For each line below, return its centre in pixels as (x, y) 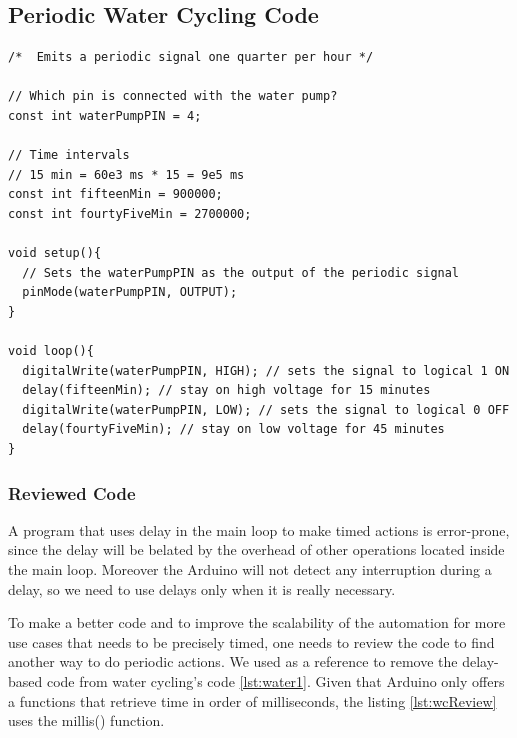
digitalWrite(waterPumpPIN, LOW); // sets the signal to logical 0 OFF (266, 409)
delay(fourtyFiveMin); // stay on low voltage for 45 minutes (233, 429)
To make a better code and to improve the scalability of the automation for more (257, 622)
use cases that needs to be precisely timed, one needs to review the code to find (251, 641)
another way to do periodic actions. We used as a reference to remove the (233, 661)
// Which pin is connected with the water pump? (173, 96)
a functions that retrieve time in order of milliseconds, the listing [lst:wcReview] (252, 700)
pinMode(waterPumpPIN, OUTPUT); (130, 292)
